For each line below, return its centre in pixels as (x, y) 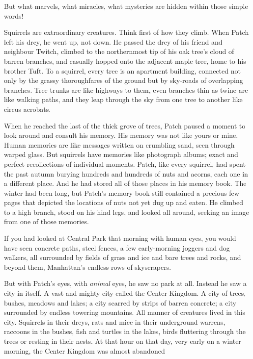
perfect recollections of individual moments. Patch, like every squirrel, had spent (125, 164)
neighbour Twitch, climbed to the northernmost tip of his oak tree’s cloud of (119, 51)
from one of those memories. (46, 221)
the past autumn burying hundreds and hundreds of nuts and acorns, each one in (126, 173)
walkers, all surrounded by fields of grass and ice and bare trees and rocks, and (123, 257)
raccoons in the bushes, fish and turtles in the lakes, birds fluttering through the (125, 331)
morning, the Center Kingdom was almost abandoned (84, 350)
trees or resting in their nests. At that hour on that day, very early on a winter (123, 341)
